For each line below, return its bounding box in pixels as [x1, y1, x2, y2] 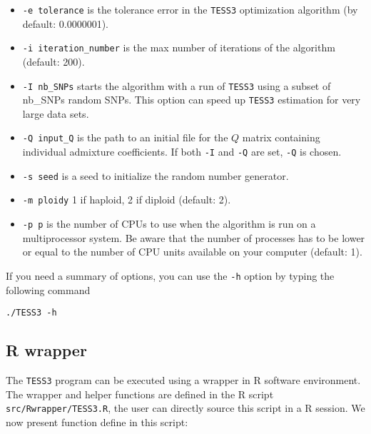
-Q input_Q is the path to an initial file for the [22, 130, 228, 145]
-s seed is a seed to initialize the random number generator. [22, 168, 289, 183]
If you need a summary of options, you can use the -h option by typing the [6, 268, 335, 283]
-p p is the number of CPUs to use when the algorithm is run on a [22, 216, 316, 231]
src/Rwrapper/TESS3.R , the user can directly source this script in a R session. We [6, 400, 365, 415]
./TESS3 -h [6, 308, 57, 318]
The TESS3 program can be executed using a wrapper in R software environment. [6, 372, 361, 387]
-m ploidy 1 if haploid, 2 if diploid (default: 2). [22, 192, 231, 207]
